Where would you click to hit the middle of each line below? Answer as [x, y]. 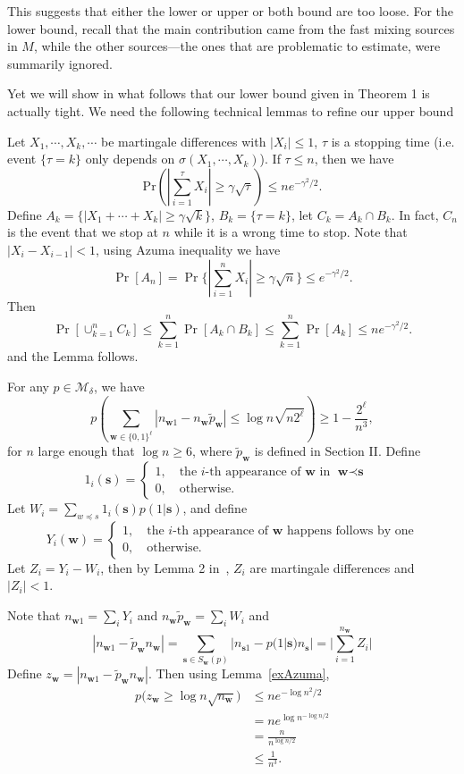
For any [28, 386]
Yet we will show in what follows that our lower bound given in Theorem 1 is [219, 93]
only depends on [130, 159]
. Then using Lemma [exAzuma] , [239, 673]
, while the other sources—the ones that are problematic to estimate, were [237, 46]
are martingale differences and [332, 567]
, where [212, 451]
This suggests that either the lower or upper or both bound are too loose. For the [231, 11]
